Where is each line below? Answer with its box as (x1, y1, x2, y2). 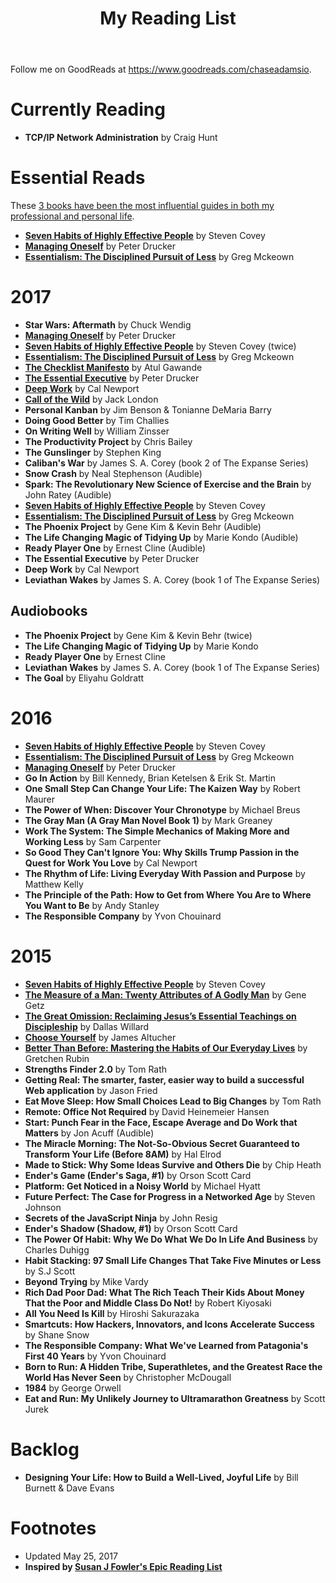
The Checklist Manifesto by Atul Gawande (24, 362, 203, 373)
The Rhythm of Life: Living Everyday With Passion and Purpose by (24, 867, 306, 879)
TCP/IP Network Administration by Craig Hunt (24, 132, 218, 144)
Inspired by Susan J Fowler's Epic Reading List (24, 1560, 223, 1572)
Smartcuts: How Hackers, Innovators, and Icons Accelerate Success (24, 1318, 315, 1330)
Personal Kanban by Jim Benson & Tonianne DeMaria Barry (24, 404, 272, 416)
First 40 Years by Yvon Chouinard (24, 1350, 167, 1362)
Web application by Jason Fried (24, 1084, 158, 1096)
